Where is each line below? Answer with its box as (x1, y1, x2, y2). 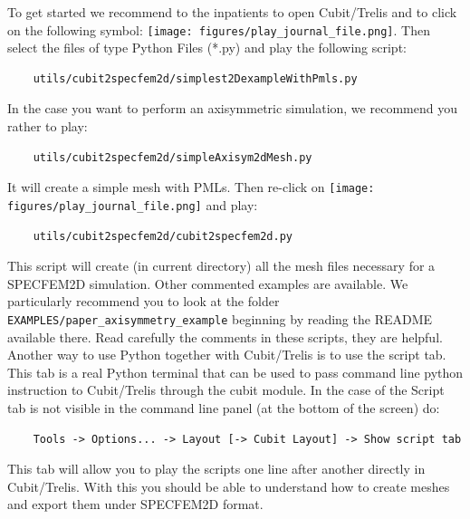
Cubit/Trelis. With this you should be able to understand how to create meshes (7, 476, 450, 495)
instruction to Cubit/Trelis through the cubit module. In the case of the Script (7, 380, 445, 399)
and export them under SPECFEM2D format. (7, 495, 264, 514)
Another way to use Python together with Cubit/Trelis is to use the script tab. (7, 345, 446, 364)
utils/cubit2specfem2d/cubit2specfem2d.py (33, 229, 293, 243)
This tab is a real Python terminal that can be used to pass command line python (7, 362, 464, 381)
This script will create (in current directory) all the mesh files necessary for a (7, 256, 436, 275)
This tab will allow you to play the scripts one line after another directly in (7, 459, 426, 478)
